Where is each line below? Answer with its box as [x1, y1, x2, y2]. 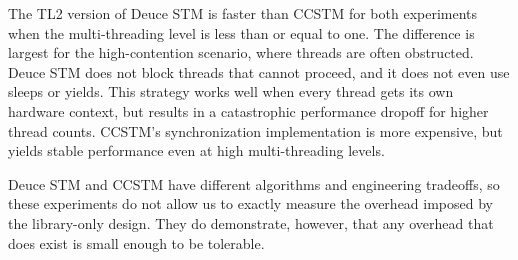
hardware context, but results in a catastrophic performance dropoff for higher [8, 100, 489, 121]
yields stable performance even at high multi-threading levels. [8, 140, 385, 161]
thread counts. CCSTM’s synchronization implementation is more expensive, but [8, 120, 503, 141]
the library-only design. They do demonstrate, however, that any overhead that [8, 212, 494, 233]
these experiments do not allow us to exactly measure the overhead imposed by [8, 193, 494, 214]
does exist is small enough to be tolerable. [8, 232, 265, 253]
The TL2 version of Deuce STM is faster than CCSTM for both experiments [8, 3, 478, 23]
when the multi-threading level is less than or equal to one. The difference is [8, 22, 475, 43]
